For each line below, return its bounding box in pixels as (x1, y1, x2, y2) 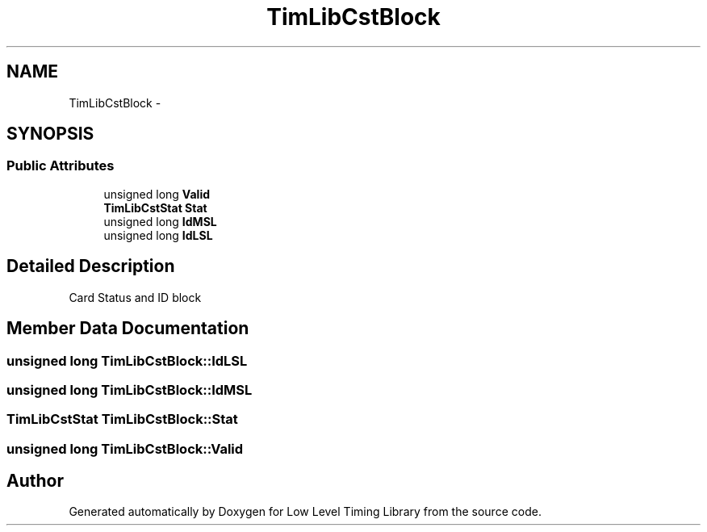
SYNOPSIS (6, 124, 94, 145)
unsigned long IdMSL (103, 214, 217, 228)
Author (6, 471, 64, 492)
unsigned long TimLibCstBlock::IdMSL (6, 381, 253, 398)
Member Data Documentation (6, 318, 249, 339)
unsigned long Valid (103, 186, 211, 201)
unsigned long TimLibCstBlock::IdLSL (6, 352, 248, 369)
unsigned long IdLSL (103, 228, 213, 242)
